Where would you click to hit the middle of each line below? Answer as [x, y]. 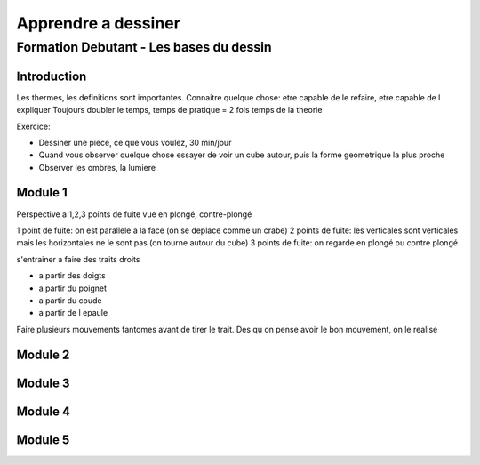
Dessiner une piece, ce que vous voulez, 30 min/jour [135, 142]
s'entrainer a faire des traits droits [78, 259]
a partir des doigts [72, 276]
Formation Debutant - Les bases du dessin [144, 47]
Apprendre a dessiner [99, 23]
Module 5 [43, 440]
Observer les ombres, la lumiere [97, 167]
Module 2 [43, 354]
